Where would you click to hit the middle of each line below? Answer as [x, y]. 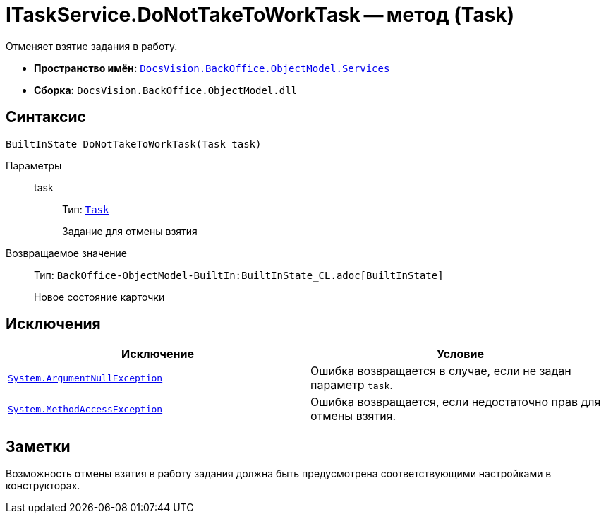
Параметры [34, 165]
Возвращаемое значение [66, 253]
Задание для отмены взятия [130, 231]
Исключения [53, 324]
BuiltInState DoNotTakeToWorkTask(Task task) [134, 144]
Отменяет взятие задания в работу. [92, 46]
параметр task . [352, 385]
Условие [460, 354]
